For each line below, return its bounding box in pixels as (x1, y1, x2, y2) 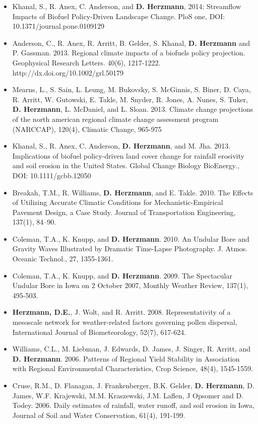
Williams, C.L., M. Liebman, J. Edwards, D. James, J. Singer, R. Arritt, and (12, 343, 250, 354)
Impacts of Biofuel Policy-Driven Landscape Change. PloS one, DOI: (12, 11, 225, 21)
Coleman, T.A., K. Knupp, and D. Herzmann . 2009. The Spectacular (12, 270, 233, 280)
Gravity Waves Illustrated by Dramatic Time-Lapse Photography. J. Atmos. (12, 243, 248, 254)
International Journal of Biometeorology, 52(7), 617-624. (12, 326, 186, 337)
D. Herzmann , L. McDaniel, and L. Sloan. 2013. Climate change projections (12, 104, 253, 114)
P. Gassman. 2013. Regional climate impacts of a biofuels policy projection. (12, 47, 245, 58)
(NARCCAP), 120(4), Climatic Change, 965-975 (12, 123, 162, 134)
